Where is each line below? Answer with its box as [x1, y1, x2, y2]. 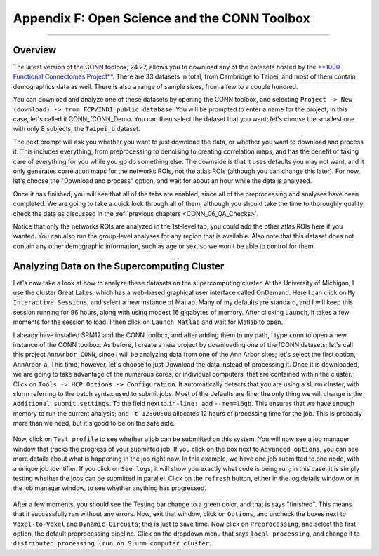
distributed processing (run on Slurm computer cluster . [13, 539, 211, 548]
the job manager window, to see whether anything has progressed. [13, 484, 207, 492]
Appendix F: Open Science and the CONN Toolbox [13, 11, 310, 26]
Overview [13, 44, 57, 56]
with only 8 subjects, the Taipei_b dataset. [13, 125, 140, 133]
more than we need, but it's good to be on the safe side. [13, 419, 175, 428]
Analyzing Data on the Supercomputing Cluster [13, 260, 225, 272]
